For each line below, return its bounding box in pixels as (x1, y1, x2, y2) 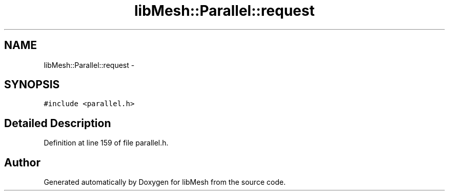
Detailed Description (4, 116, 111, 130)
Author (4, 156, 40, 169)
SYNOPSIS (4, 78, 60, 91)
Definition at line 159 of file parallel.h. (44, 138, 169, 148)
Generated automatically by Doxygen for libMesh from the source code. (44, 178, 286, 187)
